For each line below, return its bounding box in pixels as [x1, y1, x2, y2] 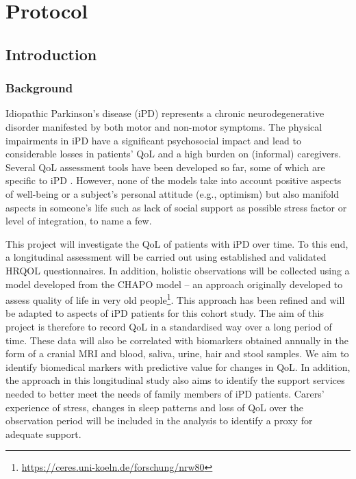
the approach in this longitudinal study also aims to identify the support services [5, 373, 345, 387]
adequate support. [5, 426, 81, 441]
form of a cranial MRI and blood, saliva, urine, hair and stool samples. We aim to [5, 346, 349, 361]
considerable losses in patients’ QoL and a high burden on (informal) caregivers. [5, 146, 342, 161]
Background [5, 79, 73, 96]
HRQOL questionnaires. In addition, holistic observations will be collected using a [5, 263, 350, 277]
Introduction [5, 43, 97, 64]
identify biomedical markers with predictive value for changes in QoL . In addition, [5, 359, 351, 374]
